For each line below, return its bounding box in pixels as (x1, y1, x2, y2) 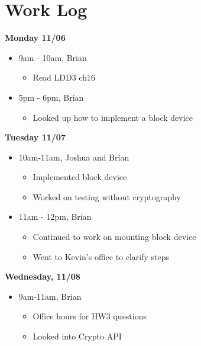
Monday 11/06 (5, 31, 66, 44)
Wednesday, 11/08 (5, 270, 80, 283)
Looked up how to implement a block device (33, 111, 193, 123)
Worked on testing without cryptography (33, 190, 181, 203)
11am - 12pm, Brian (18, 210, 92, 223)
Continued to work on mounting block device (33, 230, 196, 243)
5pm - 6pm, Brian (18, 91, 84, 103)
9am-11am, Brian (18, 290, 82, 302)
